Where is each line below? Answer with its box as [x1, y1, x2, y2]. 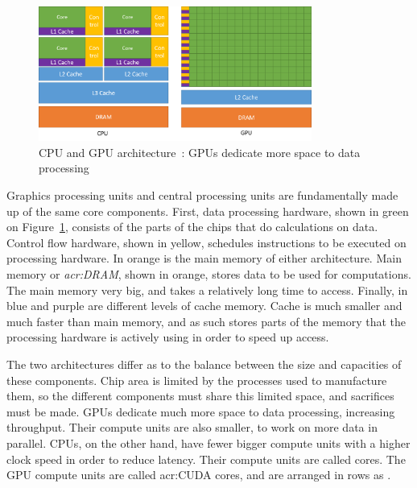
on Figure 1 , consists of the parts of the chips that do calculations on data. [6, 218, 378, 235]
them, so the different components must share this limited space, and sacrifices [6, 387, 394, 404]
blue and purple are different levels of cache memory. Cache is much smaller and [6, 297, 403, 314]
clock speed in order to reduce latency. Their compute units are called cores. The [6, 450, 406, 467]
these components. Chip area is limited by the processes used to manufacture [6, 371, 387, 388]
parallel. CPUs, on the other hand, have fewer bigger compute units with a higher [6, 434, 411, 451]
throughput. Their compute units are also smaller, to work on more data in [6, 419, 378, 436]
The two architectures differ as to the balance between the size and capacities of [6, 355, 402, 372]
